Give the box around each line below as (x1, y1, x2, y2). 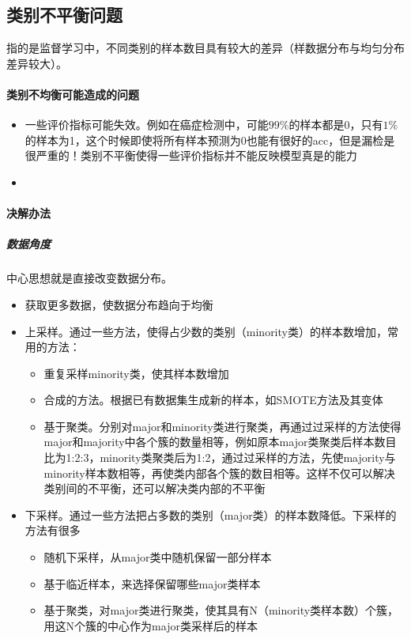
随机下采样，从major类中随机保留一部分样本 (43, 549, 272, 565)
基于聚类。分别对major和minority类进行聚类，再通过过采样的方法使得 (43, 418, 402, 434)
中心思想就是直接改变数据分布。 (6, 270, 172, 286)
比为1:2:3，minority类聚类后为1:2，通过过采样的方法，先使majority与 (43, 449, 396, 466)
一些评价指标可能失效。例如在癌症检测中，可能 (25, 116, 269, 133)
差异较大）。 (6, 55, 67, 71)
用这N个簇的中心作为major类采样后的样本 (43, 617, 258, 633)
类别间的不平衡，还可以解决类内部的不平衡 (43, 480, 266, 497)
